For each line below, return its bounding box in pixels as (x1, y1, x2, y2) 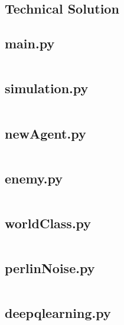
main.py (5, 34, 55, 52)
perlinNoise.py (5, 259, 95, 277)
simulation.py (5, 79, 89, 97)
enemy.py (5, 169, 63, 187)
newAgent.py (5, 124, 86, 142)
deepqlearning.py (5, 304, 111, 322)
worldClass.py (5, 214, 92, 232)
